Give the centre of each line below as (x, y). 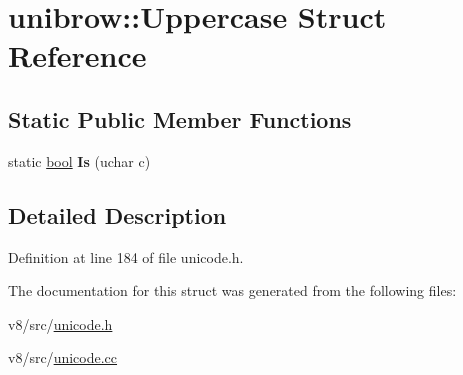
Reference (77, 55)
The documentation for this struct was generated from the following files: (232, 290)
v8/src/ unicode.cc (63, 357)
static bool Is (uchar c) (79, 160)
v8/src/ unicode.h (60, 323)
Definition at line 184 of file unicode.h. (126, 256)
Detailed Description (117, 214)
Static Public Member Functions (180, 118)
